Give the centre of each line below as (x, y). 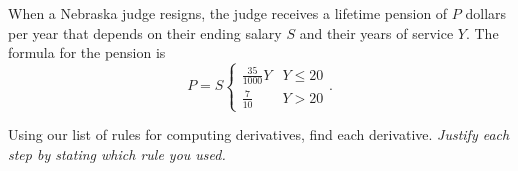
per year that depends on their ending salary (145, 32)
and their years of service (376, 32)
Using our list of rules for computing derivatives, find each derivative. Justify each (259, 134)
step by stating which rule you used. (117, 153)
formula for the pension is (87, 52)
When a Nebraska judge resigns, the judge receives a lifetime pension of (228, 13)
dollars (486, 13)
